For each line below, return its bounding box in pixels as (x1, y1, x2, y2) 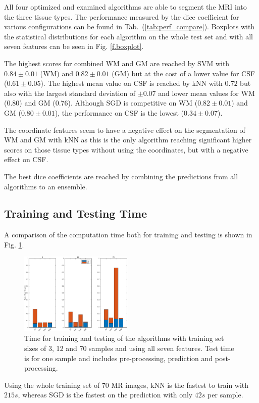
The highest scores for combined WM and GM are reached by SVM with (4, 58, 230, 68)
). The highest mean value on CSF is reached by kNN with (40, 78, 223, 88)
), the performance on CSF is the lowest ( (55, 107, 184, 118)
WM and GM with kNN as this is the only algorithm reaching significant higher (4, 134, 252, 145)
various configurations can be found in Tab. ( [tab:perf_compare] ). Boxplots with (4, 21, 255, 32)
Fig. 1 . (4, 239, 24, 249)
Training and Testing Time (4, 206, 147, 221)
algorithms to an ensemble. (4, 181, 87, 191)
